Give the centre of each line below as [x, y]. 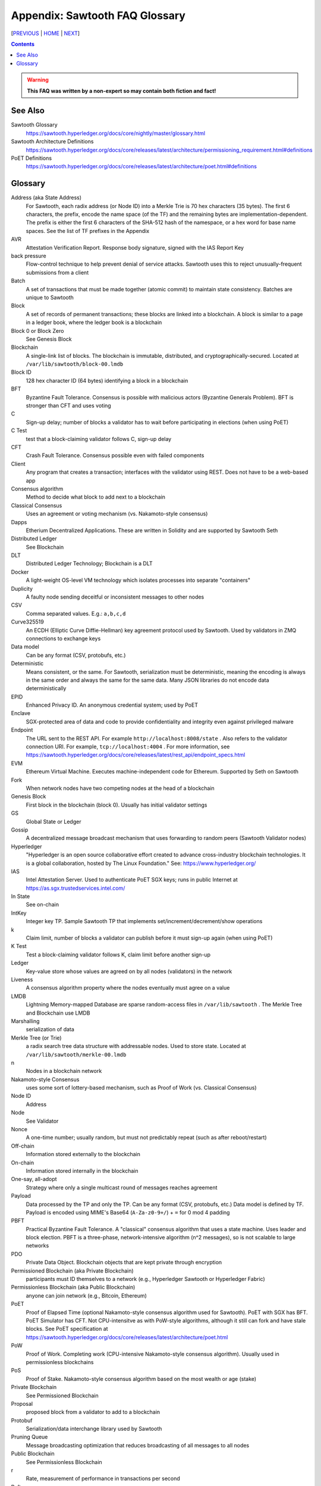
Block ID [21, 372]
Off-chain [23, 1146]
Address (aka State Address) [46, 198]
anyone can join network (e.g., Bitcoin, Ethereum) [86, 1295]
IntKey [19, 913]
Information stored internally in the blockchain [82, 1170]
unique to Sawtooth [50, 297]
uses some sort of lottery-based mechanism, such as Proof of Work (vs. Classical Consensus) [141, 1088]
